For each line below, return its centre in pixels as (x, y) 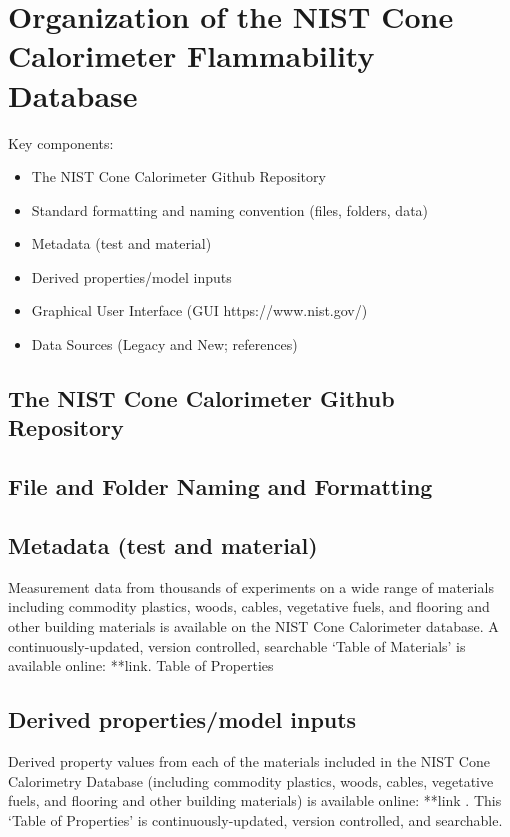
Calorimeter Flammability (191, 55)
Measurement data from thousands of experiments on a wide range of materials (251, 586)
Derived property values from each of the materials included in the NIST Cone (249, 760)
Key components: (61, 142)
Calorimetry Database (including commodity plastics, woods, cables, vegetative (251, 780)
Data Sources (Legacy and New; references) (164, 344)
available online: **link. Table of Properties (141, 665)
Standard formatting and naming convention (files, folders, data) (230, 209)
